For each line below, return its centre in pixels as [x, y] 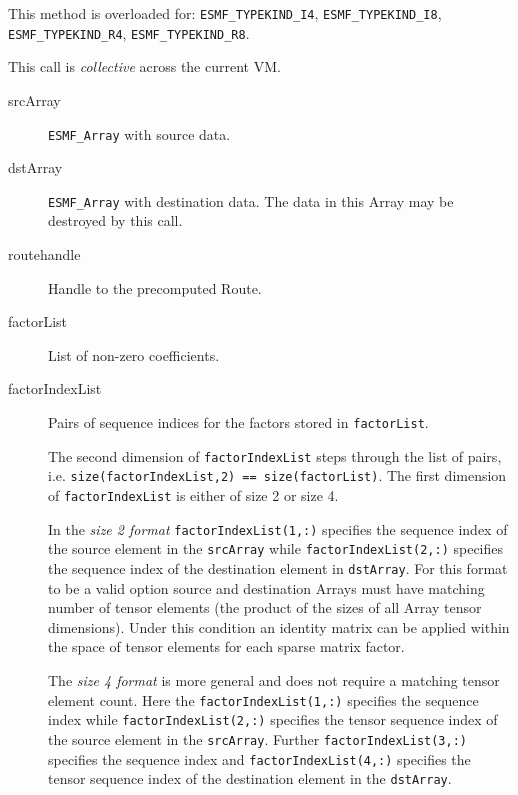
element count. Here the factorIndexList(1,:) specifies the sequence [263, 699]
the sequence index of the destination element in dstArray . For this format [278, 567]
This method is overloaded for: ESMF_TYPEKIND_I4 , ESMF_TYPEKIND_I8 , [225, 13]
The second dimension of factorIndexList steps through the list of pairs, [275, 455]
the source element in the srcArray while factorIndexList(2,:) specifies [276, 548]
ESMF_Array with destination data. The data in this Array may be [251, 200]
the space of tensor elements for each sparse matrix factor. [226, 646]
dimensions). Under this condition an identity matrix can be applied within [279, 626]
